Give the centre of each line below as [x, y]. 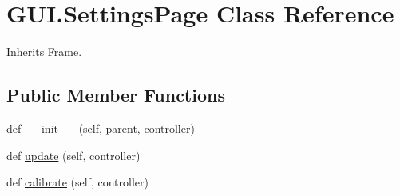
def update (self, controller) [73, 155]
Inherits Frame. [44, 52]
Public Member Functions [116, 95]
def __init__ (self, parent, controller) [101, 128]
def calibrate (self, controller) [77, 182]
